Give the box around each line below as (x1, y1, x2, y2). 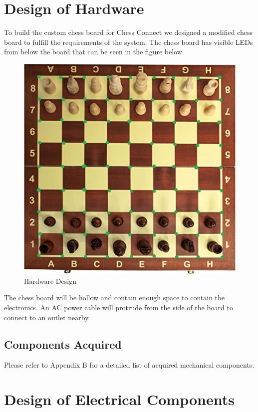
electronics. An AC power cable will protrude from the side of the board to (4, 302, 233, 312)
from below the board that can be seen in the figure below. (4, 46, 184, 57)
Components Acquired (4, 336, 122, 352)
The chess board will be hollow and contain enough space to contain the (4, 292, 225, 303)
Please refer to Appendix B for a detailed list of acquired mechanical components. (4, 360, 255, 370)
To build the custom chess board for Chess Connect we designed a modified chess (4, 27, 253, 37)
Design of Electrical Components (4, 389, 235, 410)
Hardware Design (24, 275, 76, 286)
